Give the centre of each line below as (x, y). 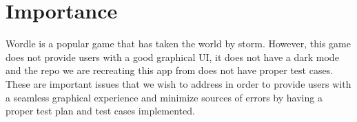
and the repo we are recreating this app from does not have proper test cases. (170, 70)
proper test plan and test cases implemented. (100, 111)
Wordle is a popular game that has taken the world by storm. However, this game (178, 44)
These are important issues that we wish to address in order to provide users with (178, 83)
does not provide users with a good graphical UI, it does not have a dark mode (172, 57)
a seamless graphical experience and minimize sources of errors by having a (164, 97)
